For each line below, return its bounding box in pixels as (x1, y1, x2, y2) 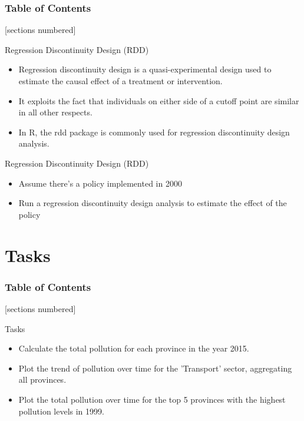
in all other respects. (18, 106, 92, 118)
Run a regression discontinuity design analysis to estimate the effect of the (18, 197, 287, 209)
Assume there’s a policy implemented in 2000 (18, 177, 182, 189)
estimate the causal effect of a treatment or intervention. (18, 75, 223, 87)
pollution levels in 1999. (18, 405, 104, 417)
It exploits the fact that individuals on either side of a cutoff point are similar (18, 94, 299, 107)
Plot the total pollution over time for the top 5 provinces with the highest (18, 393, 286, 405)
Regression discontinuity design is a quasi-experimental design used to (18, 63, 272, 75)
